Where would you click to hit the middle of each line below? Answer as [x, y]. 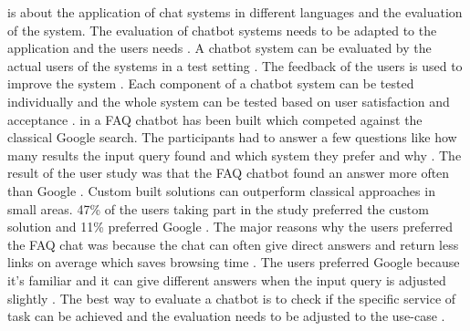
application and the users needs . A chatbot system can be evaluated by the [219, 48]
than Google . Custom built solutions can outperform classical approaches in [221, 190]
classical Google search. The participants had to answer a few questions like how [232, 137]
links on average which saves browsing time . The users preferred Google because [234, 262]
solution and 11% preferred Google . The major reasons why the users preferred [230, 227]
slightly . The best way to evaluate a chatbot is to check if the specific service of [232, 298]
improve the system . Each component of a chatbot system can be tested [211, 83]
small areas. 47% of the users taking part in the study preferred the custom [218, 208]
